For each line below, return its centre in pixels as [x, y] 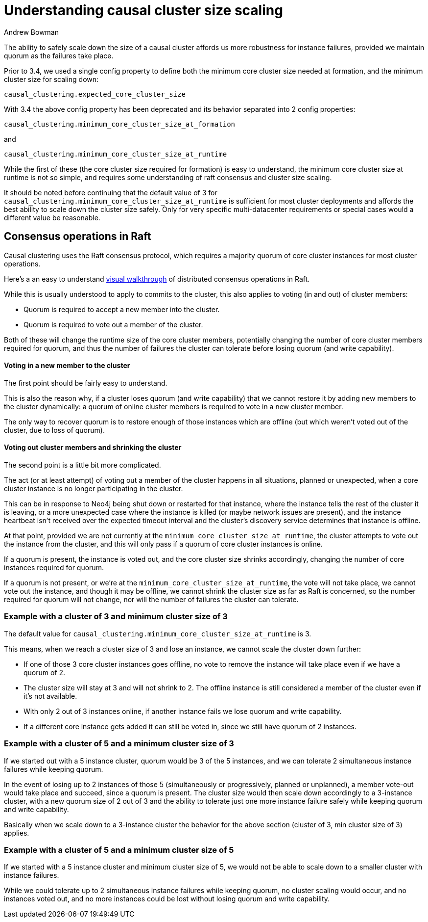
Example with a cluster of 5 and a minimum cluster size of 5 [119, 850]
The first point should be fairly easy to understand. [86, 383]
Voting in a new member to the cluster [67, 366]
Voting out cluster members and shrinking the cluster [93, 448]
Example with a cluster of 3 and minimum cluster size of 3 [116, 617]
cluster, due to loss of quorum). [54, 430]
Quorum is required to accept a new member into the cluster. [122, 309]
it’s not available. [50, 696]
